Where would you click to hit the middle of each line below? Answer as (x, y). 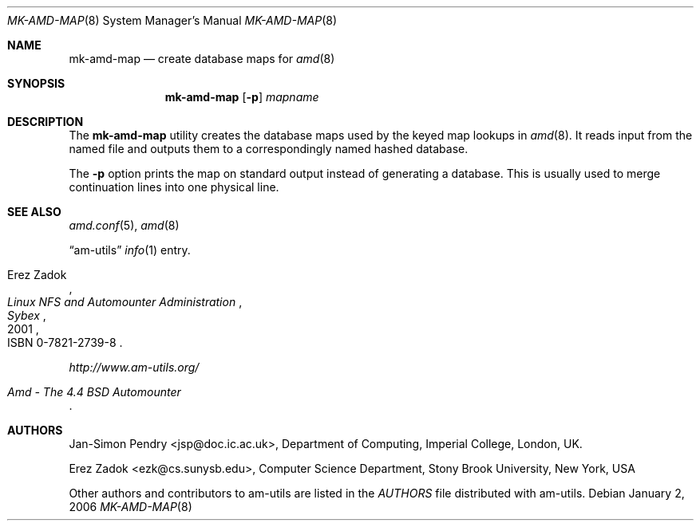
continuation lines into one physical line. (174, 187)
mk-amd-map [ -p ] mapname (242, 97)
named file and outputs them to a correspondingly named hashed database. (269, 149)
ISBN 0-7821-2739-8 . (65, 342)
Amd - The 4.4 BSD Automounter (94, 392)
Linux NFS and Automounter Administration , (125, 302)
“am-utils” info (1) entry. (130, 250)
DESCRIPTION (45, 122)
